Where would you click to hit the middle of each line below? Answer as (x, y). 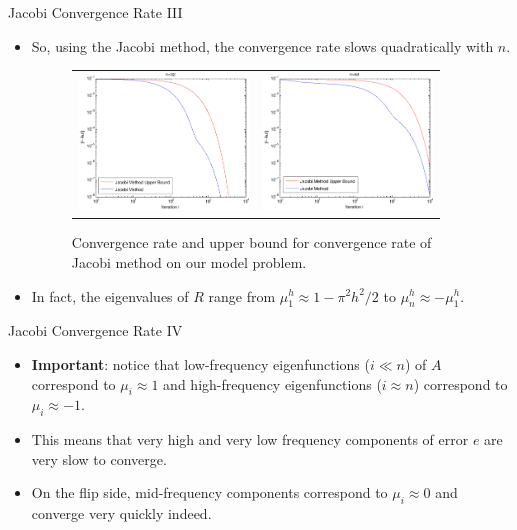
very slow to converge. (99, 458)
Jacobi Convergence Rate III (95, 12)
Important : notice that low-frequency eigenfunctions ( (200, 363)
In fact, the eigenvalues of (110, 295)
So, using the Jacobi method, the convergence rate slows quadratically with (262, 45)
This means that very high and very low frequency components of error (250, 439)
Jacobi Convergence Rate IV (95, 330)
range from (242, 295)
